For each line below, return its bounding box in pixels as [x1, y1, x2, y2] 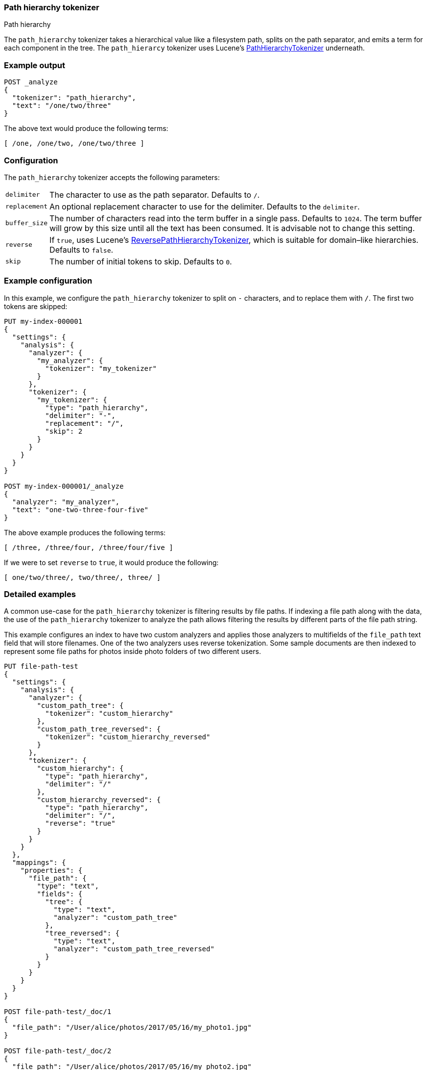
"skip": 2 [45, 427, 83, 435]
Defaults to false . [49, 244, 114, 255]
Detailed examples [4, 589, 76, 599]
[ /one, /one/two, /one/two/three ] [4, 139, 144, 148]
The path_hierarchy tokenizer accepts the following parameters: [4, 173, 220, 182]
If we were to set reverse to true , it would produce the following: [4, 558, 219, 567]
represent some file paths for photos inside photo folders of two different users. [4, 647, 261, 656]
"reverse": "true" [45, 819, 116, 828]
